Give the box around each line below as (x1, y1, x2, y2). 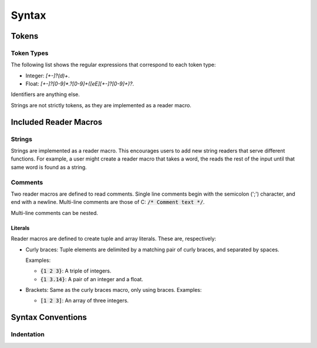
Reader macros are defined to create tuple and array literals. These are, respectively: (11, 235, 217, 243)
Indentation (11, 330, 45, 339)
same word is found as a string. (11, 163, 87, 170)
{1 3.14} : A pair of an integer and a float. (40, 275, 144, 282)
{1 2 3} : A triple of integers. (40, 267, 112, 275)
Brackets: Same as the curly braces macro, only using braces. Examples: (25, 286, 202, 294)
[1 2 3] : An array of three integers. (40, 297, 129, 304)
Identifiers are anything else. (11, 91, 80, 98)
